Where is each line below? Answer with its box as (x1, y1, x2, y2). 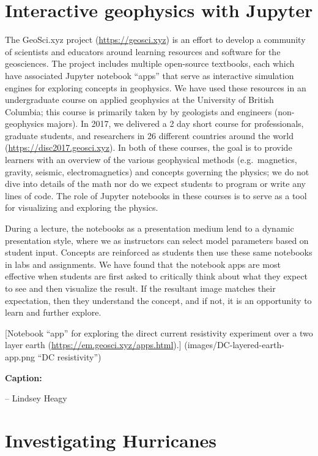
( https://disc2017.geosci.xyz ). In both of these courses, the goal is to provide (5, 141, 292, 154)
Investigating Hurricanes (5, 427, 217, 452)
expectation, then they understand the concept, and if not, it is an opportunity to (5, 294, 312, 306)
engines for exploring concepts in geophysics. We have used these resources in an (5, 81, 306, 94)
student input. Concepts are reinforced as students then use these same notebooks (5, 246, 312, 259)
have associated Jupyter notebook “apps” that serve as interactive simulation (5, 69, 294, 82)
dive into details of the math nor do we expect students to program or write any (5, 177, 306, 190)
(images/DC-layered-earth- (184, 338, 284, 351)
